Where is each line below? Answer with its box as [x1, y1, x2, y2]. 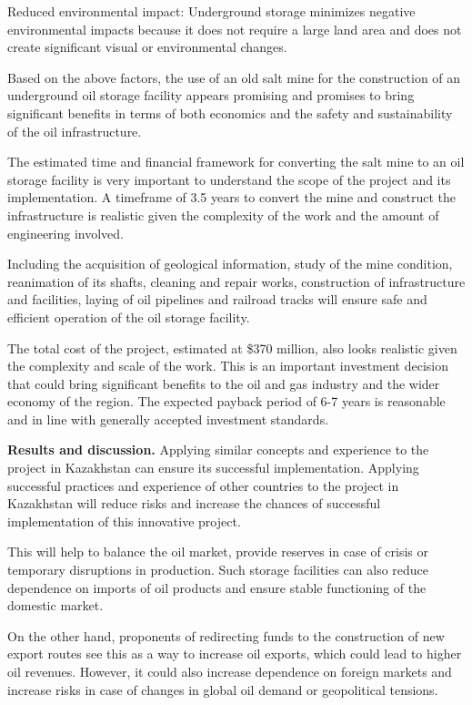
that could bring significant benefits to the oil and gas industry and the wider [7, 373, 440, 393]
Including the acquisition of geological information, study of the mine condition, [7, 254, 453, 273]
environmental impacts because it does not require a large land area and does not [7, 19, 462, 38]
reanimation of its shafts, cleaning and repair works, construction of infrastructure [7, 271, 466, 291]
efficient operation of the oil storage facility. [7, 307, 250, 326]
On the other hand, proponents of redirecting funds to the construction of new [7, 626, 445, 645]
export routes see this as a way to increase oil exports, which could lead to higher [7, 644, 462, 663]
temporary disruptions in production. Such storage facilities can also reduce [7, 560, 429, 579]
